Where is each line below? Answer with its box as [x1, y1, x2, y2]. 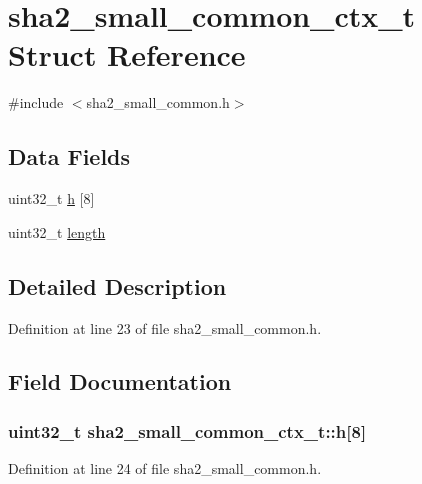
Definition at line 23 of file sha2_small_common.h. [8, 317, 322, 338]
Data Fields [8, 141, 131, 172]
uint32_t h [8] [8, 188, 95, 209]
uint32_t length [8, 221, 106, 242]
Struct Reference [8, 34, 246, 75]
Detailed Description [8, 270, 227, 301]
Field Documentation [8, 366, 232, 397]
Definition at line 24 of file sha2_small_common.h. [8, 458, 322, 479]
